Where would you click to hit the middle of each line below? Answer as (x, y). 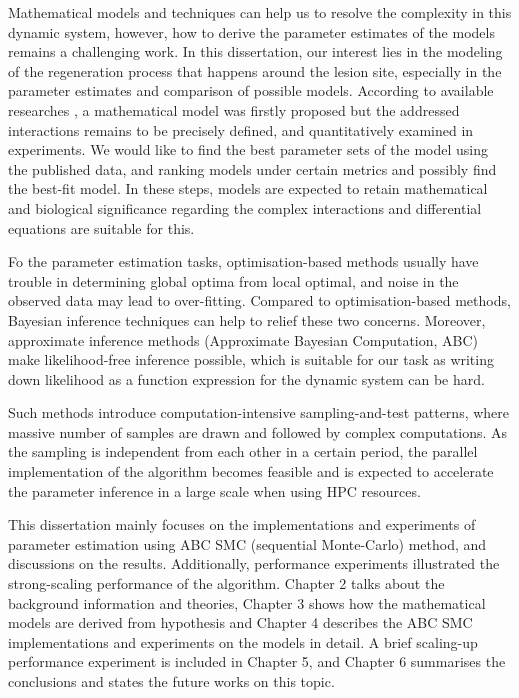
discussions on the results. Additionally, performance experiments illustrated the (254, 563)
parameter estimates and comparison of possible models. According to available (251, 90)
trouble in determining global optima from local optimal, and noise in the (233, 280)
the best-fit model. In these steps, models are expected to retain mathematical (248, 188)
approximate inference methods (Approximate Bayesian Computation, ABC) (243, 339)
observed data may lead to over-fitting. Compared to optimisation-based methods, (259, 300)
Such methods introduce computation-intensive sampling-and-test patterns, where (259, 412)
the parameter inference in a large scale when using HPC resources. (214, 490)
